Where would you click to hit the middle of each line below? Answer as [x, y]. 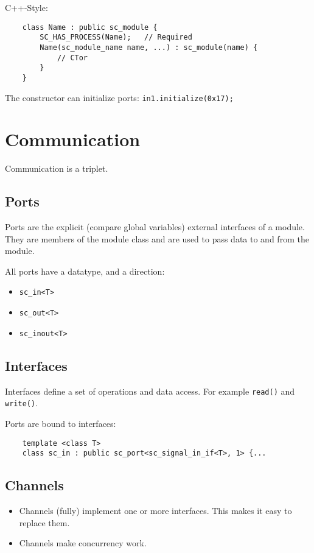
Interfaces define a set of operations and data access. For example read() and [150, 391]
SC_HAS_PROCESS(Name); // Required [116, 37]
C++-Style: [26, 7]
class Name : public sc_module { [90, 27]
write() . [22, 403]
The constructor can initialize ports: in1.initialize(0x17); [119, 97]
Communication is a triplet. [57, 168]
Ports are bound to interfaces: [61, 423]
